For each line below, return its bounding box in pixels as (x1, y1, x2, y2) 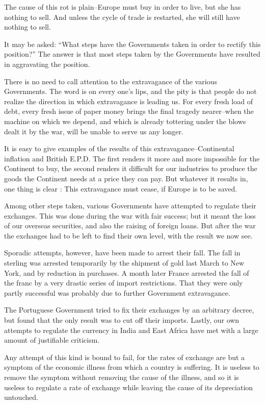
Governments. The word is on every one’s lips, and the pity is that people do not (4, 86, 257, 97)
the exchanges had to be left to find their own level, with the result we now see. (4, 230, 253, 241)
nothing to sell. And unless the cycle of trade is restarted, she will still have (4, 11, 240, 22)
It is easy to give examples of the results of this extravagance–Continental (4, 143, 234, 154)
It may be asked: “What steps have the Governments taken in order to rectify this (4, 38, 261, 49)
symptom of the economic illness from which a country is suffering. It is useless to (4, 362, 259, 372)
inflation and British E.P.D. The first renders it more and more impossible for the (4, 153, 260, 163)
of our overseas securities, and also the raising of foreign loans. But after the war (4, 220, 256, 231)
